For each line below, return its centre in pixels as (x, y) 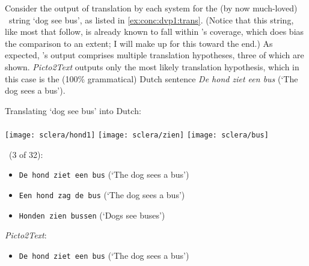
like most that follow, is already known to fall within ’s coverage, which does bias (154, 32)
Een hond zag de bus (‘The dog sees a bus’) (102, 194)
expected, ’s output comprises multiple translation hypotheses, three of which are (154, 55)
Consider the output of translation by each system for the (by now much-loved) (151, 8)
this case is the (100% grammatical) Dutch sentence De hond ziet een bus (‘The (151, 78)
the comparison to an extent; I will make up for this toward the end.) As (139, 43)
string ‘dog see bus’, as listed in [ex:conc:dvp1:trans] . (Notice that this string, (151, 20)
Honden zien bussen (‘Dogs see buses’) (92, 215)
